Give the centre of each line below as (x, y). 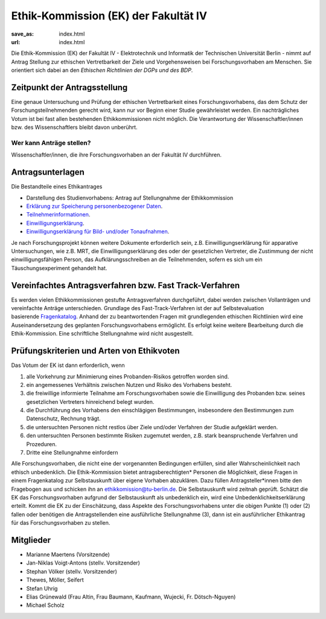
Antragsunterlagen (48, 172)
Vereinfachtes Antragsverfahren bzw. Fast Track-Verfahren (126, 285)
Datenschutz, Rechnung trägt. (63, 419)
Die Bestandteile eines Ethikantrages (57, 187)
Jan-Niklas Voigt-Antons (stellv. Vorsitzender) (83, 563)
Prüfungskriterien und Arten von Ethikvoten (96, 351)
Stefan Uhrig (42, 588)
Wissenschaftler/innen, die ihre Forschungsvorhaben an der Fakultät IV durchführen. (117, 155)
